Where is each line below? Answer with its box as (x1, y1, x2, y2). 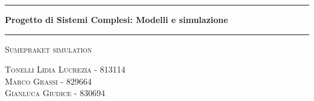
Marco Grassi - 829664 (5, 74, 92, 87)
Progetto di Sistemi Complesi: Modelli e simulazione (5, 13, 228, 25)
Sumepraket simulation (5, 42, 92, 55)
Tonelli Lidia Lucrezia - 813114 (5, 63, 126, 76)
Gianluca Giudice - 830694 (5, 86, 106, 99)
